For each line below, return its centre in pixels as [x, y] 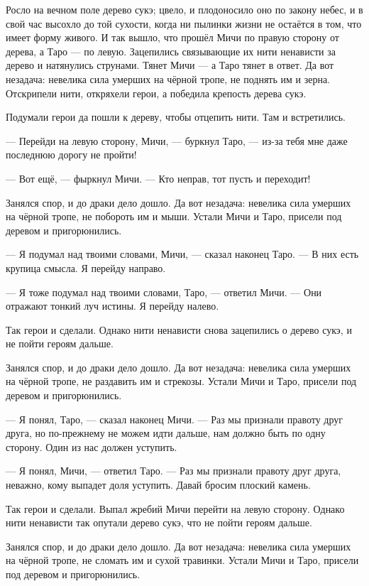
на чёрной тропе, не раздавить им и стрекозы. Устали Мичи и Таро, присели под [181, 381]
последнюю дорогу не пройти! [71, 154]
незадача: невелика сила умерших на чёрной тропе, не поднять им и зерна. [168, 78]
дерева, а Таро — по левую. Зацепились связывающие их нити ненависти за [171, 51]
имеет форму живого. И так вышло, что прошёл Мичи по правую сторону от [172, 37]
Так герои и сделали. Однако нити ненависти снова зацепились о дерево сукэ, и [179, 329]
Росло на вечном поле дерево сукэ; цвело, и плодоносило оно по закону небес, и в [184, 9]
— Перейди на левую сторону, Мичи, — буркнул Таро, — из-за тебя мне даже [177, 140]
